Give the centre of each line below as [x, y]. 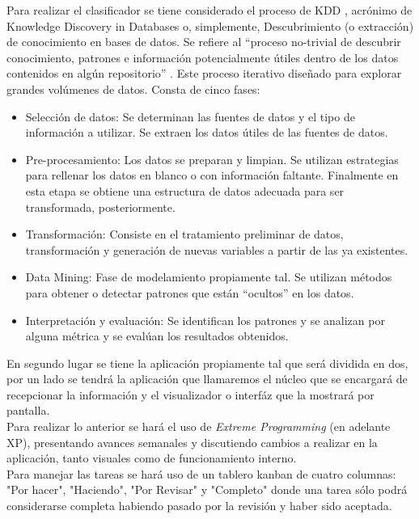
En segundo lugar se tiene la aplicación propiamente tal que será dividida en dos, [207, 363]
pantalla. [28, 410]
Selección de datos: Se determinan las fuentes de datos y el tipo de [190, 116]
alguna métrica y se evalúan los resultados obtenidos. [157, 336]
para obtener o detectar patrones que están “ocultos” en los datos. [190, 292]
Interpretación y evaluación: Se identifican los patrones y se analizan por [205, 320]
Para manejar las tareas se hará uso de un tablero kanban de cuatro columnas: [201, 473]
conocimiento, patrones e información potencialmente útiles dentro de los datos [203, 57]
